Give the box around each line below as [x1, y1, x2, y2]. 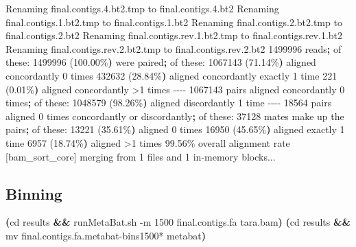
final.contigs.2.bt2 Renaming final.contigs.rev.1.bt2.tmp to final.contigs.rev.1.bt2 [5, 28, 343, 43]
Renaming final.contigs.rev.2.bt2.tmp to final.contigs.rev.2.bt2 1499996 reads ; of [5, 41, 342, 56]
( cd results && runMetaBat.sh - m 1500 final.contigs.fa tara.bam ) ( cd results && [5, 215, 351, 229]
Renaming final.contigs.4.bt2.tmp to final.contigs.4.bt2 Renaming [5, 1, 279, 15]
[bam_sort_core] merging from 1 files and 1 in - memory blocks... [5, 149, 276, 163]
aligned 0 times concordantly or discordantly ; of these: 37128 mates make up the [5, 108, 344, 123]
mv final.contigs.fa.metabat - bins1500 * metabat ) [5, 228, 206, 242]
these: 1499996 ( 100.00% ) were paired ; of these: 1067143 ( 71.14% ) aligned [5, 55, 316, 69]
